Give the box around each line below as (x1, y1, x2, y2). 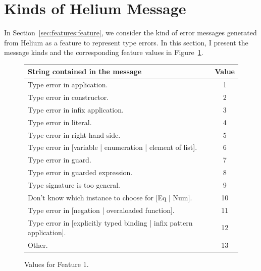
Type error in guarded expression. (28, 167, 133, 178)
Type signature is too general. (28, 180, 121, 190)
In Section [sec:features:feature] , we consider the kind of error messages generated (4, 27, 257, 38)
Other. (28, 239, 48, 250)
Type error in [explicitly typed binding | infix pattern (28, 217, 193, 228)
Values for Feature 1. (24, 259, 89, 269)
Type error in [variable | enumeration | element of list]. (28, 142, 197, 152)
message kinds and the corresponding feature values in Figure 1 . (4, 47, 203, 58)
